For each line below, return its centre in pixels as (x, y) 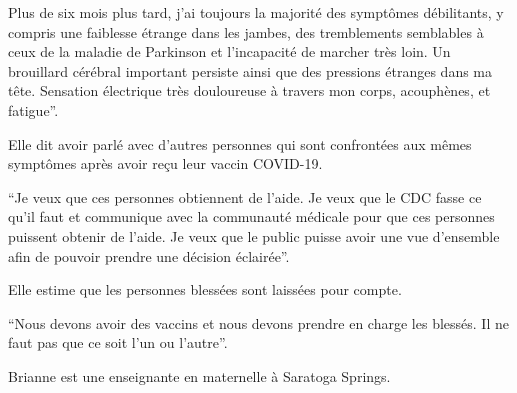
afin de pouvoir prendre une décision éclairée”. (149, 255)
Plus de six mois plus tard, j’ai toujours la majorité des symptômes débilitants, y (256, 12)
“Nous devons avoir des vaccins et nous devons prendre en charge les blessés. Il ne (258, 322)
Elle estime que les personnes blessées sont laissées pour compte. (205, 289)
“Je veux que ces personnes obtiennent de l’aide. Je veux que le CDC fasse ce (245, 196)
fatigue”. (33, 109)
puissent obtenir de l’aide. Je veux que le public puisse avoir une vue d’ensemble (254, 235)
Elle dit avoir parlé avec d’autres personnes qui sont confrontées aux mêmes (240, 143)
